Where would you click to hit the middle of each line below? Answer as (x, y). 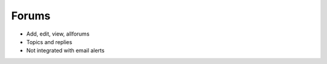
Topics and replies (49, 42)
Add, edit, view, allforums (58, 34)
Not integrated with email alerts (65, 51)
